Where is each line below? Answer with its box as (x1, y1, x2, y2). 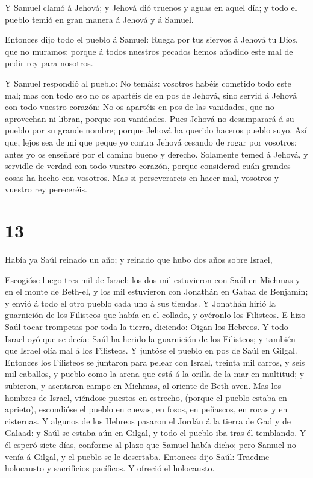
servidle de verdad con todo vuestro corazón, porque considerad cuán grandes (5, 159, 291, 172)
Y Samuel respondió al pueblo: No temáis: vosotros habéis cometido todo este (5, 76, 291, 89)
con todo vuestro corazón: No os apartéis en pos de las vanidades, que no (5, 100, 274, 113)
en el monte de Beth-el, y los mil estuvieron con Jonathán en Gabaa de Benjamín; (5, 285, 308, 298)
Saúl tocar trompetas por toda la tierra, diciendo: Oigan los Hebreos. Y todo (5, 320, 288, 332)
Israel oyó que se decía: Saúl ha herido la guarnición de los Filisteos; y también (5, 332, 296, 345)
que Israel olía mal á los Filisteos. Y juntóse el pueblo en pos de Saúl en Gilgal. (5, 344, 297, 357)
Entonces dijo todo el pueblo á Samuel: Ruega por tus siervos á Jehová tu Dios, (5, 33, 298, 46)
